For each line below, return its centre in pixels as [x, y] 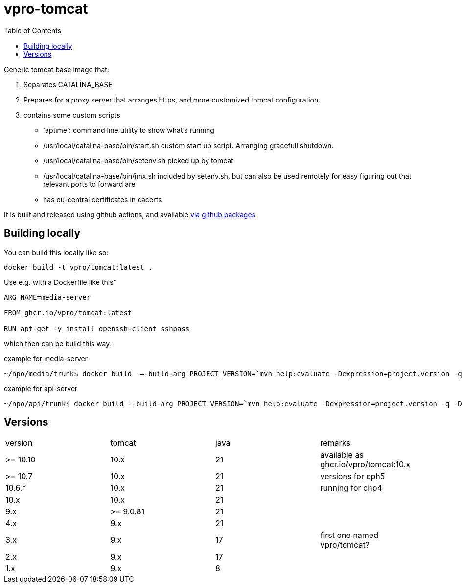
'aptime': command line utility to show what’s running [129, 130]
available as [342, 455]
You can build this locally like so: [56, 252]
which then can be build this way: [58, 343]
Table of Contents [33, 30]
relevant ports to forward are [89, 184]
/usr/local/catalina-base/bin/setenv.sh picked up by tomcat [138, 160]
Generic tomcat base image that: [57, 69]
